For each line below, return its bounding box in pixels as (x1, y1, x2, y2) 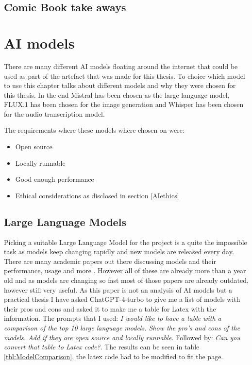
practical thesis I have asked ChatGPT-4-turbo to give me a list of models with (4, 294, 240, 304)
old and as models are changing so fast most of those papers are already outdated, (4, 275, 249, 285)
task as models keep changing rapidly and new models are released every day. (4, 246, 234, 257)
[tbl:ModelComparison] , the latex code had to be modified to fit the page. (4, 351, 223, 361)
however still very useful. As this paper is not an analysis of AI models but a (4, 284, 233, 295)
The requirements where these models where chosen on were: (4, 125, 185, 135)
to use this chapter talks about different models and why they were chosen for (4, 80, 236, 90)
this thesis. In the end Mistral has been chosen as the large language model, (4, 89, 230, 100)
